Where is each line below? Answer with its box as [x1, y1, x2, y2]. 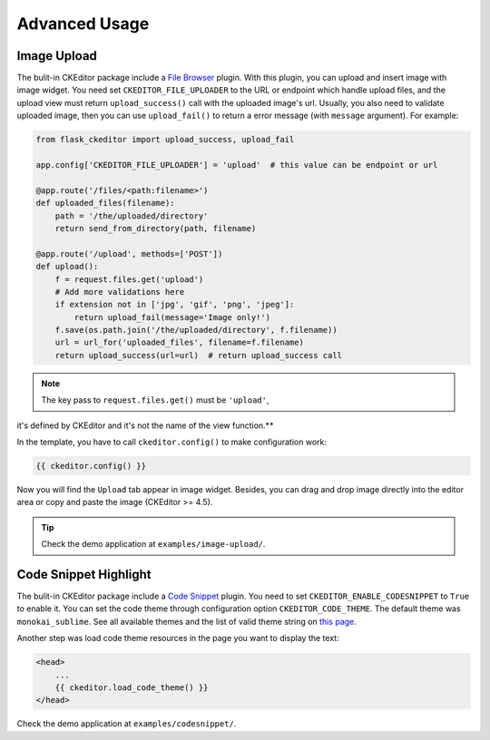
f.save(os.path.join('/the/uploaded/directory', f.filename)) [54, 325, 338, 336]
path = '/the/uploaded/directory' [54, 210, 209, 221]
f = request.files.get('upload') [54, 274, 204, 285]
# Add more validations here [54, 287, 185, 297]
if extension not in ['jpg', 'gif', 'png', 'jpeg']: [54, 299, 295, 310]
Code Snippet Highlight [16, 567, 152, 582]
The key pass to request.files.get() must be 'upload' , [41, 394, 269, 405]
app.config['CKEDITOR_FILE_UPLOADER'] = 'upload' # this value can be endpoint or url [35, 160, 438, 170]
